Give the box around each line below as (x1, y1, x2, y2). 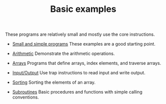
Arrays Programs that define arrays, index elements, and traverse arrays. (12, 60, 162, 66)
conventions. (12, 94, 39, 100)
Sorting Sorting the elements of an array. (12, 79, 96, 85)
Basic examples (50, 3, 116, 15)
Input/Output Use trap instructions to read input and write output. (12, 70, 146, 76)
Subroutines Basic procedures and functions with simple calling (12, 89, 143, 95)
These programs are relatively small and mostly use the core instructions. (5, 31, 155, 38)
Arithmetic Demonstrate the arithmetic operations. (12, 51, 115, 56)
